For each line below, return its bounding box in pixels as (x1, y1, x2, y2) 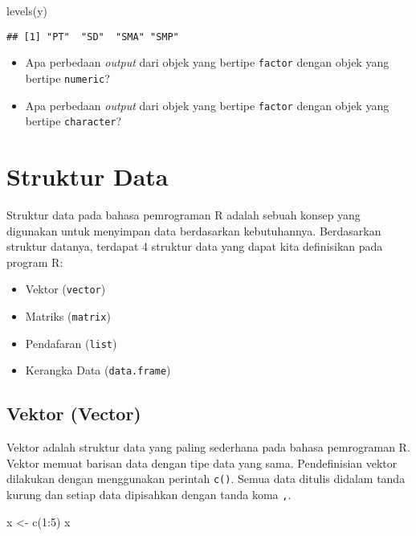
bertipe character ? (25, 113, 122, 129)
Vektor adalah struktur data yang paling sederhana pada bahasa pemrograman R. (6, 439, 410, 456)
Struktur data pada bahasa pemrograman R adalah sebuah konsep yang (6, 207, 361, 223)
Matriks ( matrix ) (25, 308, 111, 325)
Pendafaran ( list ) (25, 334, 117, 351)
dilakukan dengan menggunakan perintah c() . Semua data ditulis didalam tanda (6, 470, 406, 487)
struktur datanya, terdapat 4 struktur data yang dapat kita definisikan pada (6, 238, 383, 255)
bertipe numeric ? (25, 69, 110, 86)
